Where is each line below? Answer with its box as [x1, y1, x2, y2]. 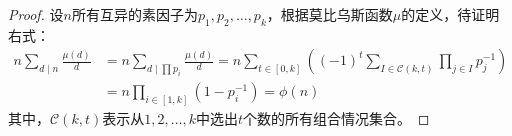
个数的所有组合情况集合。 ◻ [243, 108, 430, 129]
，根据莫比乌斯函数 [266, 4, 393, 24]
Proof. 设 [8, 4, 64, 24]
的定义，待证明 [401, 4, 500, 24]
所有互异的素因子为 [71, 4, 198, 24]
